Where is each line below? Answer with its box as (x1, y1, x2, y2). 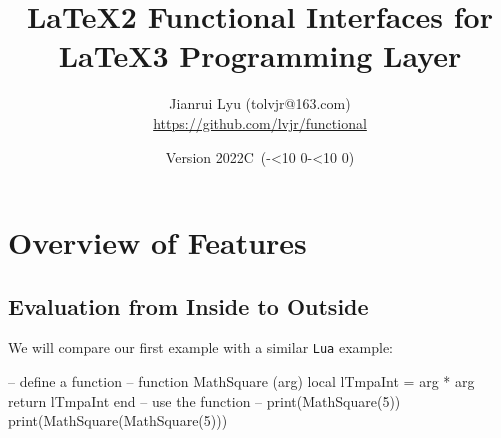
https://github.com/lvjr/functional (153, 112, 367, 133)
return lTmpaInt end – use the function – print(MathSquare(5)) (8, 390, 401, 411)
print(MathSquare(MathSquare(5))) (8, 410, 228, 431)
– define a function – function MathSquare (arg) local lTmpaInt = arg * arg (8, 371, 475, 392)
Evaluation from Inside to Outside (8, 290, 369, 321)
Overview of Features (8, 222, 307, 263)
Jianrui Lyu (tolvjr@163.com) (169, 93, 351, 114)
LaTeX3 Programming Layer (58, 35, 462, 76)
